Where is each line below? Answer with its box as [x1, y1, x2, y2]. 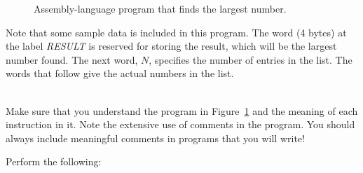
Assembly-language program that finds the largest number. [34, 1, 287, 15]
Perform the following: [6, 154, 102, 169]
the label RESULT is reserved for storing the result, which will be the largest [6, 39, 337, 53]
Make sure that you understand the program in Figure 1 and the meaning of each [6, 103, 358, 118]
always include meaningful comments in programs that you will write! [6, 130, 305, 145]
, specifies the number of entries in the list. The [149, 52, 352, 67]
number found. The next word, [6, 52, 138, 67]
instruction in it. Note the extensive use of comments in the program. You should [6, 117, 355, 132]
